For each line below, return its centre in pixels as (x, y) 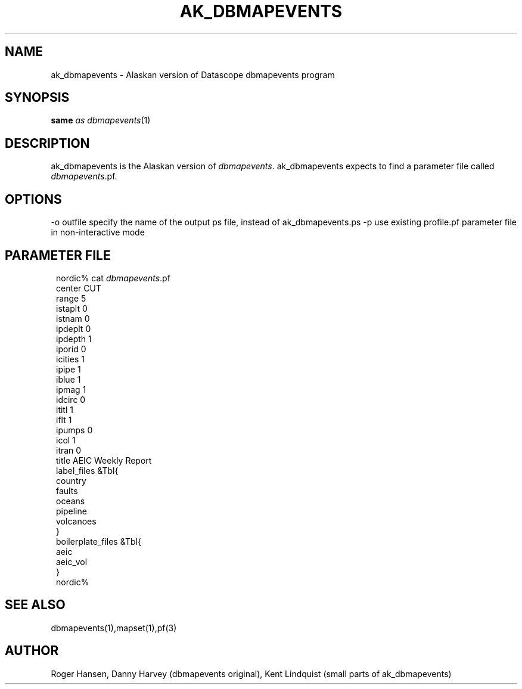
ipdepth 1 (74, 339)
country (71, 480)
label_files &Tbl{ (87, 470)
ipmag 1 (71, 389)
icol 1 (66, 440)
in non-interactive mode (98, 232)
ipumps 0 (74, 430)
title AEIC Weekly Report (104, 460)
